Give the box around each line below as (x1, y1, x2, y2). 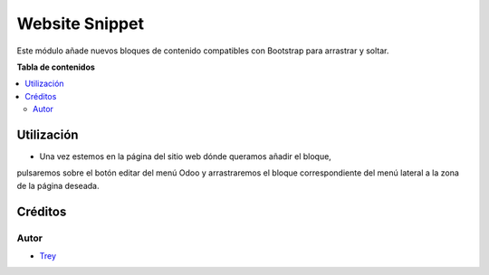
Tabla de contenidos (16, 62, 95, 72)
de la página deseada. (16, 180, 100, 191)
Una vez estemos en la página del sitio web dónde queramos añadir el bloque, (39, 151, 332, 162)
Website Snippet (16, 14, 145, 33)
